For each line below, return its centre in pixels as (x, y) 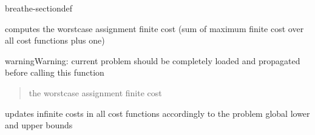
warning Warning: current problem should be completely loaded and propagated (153, 60)
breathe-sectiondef (39, 8)
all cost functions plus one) (55, 40)
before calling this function (55, 72)
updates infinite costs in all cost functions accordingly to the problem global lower (157, 113)
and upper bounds (39, 125)
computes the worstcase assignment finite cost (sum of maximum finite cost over (154, 28)
